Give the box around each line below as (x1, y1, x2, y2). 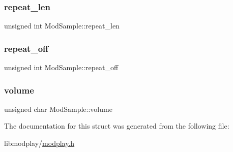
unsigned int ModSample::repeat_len (4, 20, 120, 31)
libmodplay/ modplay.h (4, 138, 75, 148)
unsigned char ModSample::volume (4, 103, 112, 114)
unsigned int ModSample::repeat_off (4, 62, 119, 73)
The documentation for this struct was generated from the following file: (4, 120, 229, 131)
